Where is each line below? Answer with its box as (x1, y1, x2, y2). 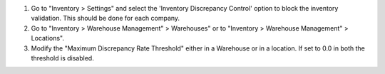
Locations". (31, 34, 64, 43)
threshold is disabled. (31, 53, 94, 62)
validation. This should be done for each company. (31, 14, 180, 23)
